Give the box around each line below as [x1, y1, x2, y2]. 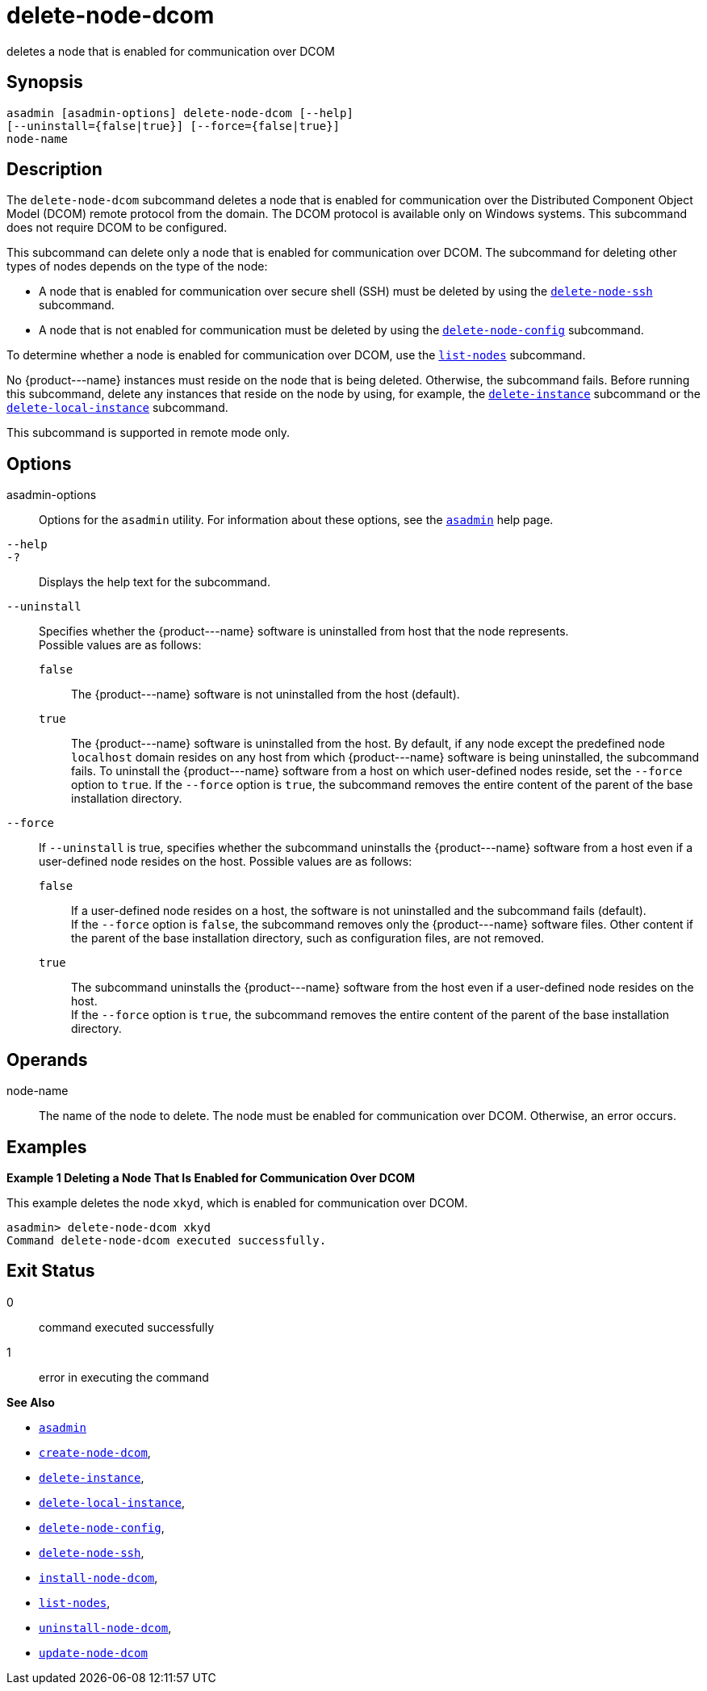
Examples [6, 1136, 87, 1157]
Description [6, 159, 102, 180]
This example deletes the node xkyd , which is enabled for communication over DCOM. [6, 1195, 468, 1210]
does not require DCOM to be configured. [6, 220, 228, 235]
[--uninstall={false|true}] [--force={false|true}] [6, 119, 341, 132]
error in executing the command [39, 1370, 209, 1384]
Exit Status [6, 1261, 95, 1282]
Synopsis [6, 72, 83, 93]
